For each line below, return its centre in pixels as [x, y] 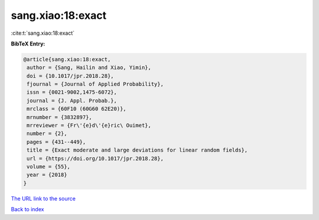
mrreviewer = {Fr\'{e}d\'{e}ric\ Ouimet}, [89, 126]
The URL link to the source [43, 198]
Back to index [27, 209]
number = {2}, [47, 134]
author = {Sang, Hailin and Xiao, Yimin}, [89, 68]
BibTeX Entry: [28, 44]
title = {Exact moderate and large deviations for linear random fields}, [137, 150]
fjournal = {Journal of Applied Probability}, [95, 84]
